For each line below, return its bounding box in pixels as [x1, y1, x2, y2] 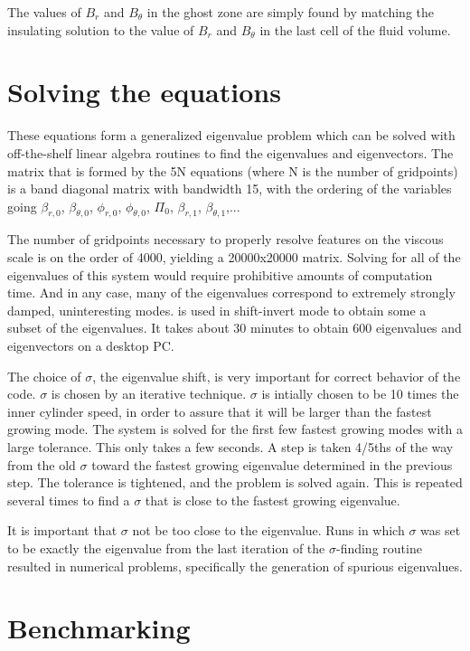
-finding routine [335, 538, 422, 557]
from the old [7, 455, 76, 474]
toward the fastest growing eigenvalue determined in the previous [91, 455, 453, 474]
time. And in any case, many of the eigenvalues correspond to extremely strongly [7, 283, 456, 302]
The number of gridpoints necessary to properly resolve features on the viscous [7, 230, 444, 249]
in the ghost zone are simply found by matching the [146, 3, 434, 21]
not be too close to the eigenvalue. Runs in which [132, 521, 405, 540]
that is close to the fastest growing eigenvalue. [145, 490, 400, 509]
